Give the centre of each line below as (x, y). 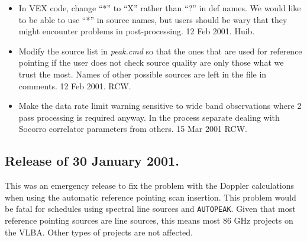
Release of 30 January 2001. (92, 161)
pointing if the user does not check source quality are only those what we (151, 62)
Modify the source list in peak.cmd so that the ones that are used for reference (160, 51)
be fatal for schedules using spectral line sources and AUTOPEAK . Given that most (150, 209)
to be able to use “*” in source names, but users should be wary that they (153, 19)
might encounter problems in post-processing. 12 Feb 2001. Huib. (137, 31)
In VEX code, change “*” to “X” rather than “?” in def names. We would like (160, 8)
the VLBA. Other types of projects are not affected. (99, 232)
